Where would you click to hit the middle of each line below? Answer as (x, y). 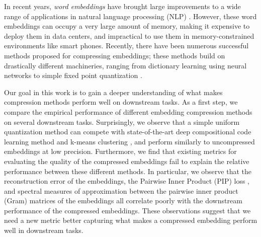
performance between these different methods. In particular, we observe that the (128, 171)
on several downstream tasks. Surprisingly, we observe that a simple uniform (122, 122)
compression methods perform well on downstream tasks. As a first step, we (121, 102)
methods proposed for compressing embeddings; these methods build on (115, 55)
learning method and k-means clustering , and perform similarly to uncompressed (129, 141)
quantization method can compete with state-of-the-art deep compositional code (128, 132)
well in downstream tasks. (44, 230)
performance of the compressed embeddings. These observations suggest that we (127, 210)
